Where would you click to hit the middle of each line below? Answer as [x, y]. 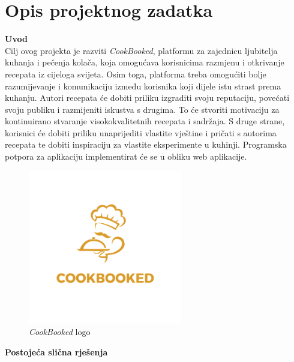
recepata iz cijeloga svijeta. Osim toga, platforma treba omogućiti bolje [136, 74]
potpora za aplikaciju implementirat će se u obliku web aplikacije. [126, 156]
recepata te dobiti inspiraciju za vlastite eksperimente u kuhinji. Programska [146, 144]
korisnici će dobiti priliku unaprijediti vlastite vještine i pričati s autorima [141, 132]
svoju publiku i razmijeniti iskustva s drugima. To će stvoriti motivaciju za [142, 109]
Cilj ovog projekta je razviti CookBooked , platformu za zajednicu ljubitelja [141, 50]
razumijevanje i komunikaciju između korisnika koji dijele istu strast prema [143, 86]
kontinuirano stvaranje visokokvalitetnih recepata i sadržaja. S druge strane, [145, 121]
